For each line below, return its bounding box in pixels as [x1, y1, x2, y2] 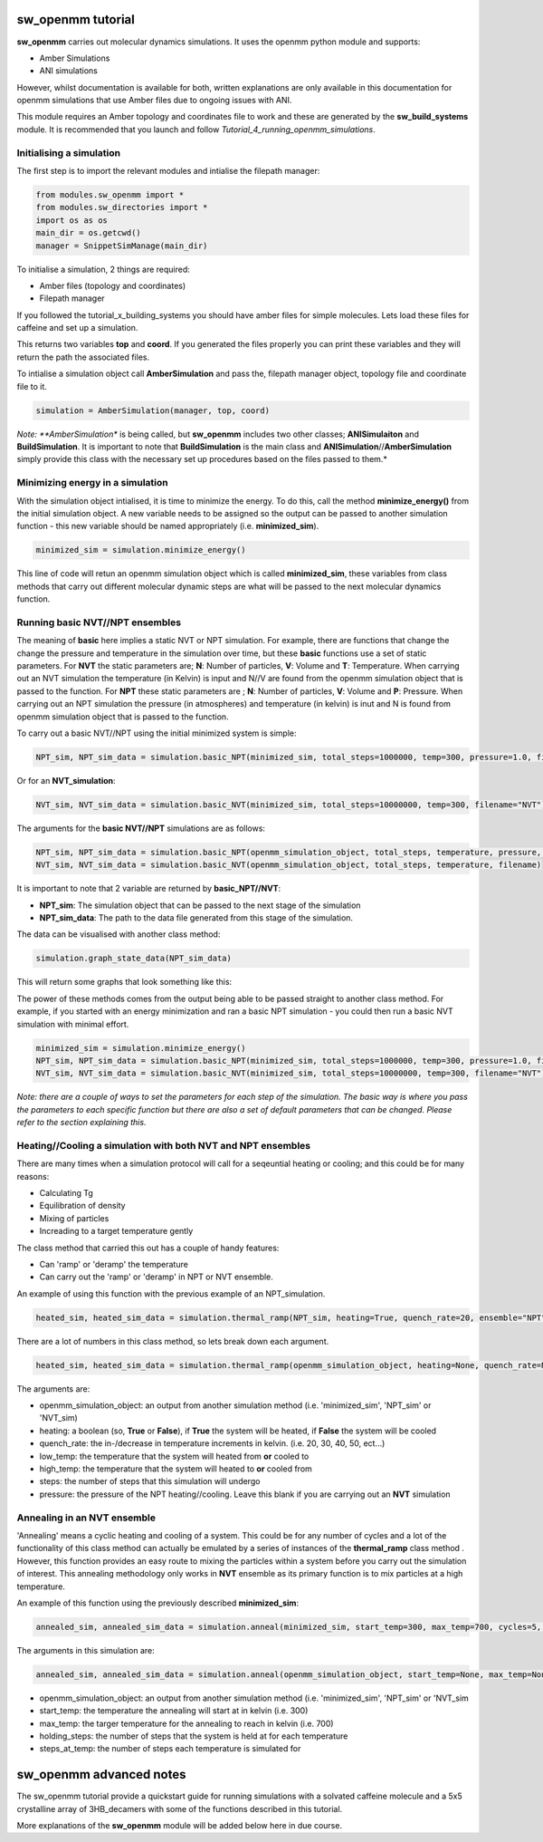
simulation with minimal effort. [16, 1018, 129, 1029]
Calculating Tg [39, 1188, 94, 1199]
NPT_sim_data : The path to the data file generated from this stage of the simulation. [39, 912, 353, 923]
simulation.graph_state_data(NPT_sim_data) [35, 953, 233, 964]
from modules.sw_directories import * [35, 202, 208, 213]
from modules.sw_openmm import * [35, 189, 185, 199]
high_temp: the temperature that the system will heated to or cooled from [39, 1463, 312, 1474]
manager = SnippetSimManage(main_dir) [35, 240, 208, 251]
